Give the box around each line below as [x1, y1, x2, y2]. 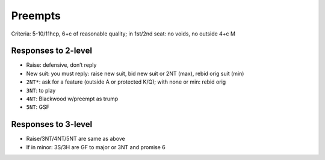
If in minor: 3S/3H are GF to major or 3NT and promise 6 [26, 143, 166, 150]
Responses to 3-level [11, 119, 93, 129]
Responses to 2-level [11, 46, 93, 56]
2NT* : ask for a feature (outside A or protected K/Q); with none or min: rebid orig [26, 78, 226, 85]
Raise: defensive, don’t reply [26, 61, 97, 69]
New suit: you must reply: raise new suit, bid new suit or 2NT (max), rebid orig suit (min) [26, 70, 244, 77]
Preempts [11, 9, 61, 22]
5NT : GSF [26, 103, 49, 111]
